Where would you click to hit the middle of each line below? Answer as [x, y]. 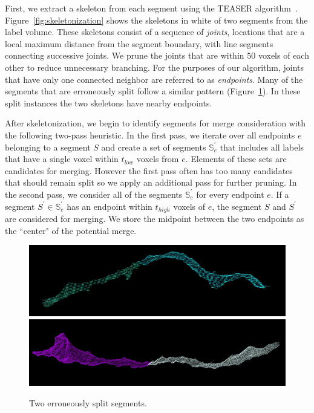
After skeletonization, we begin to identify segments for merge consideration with [155, 123]
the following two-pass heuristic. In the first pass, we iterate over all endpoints [150, 135]
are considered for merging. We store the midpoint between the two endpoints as [155, 218]
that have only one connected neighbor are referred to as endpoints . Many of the [154, 79]
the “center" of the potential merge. [71, 230]
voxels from [158, 159]
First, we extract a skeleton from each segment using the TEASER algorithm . [151, 8]
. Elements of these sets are [236, 159]
